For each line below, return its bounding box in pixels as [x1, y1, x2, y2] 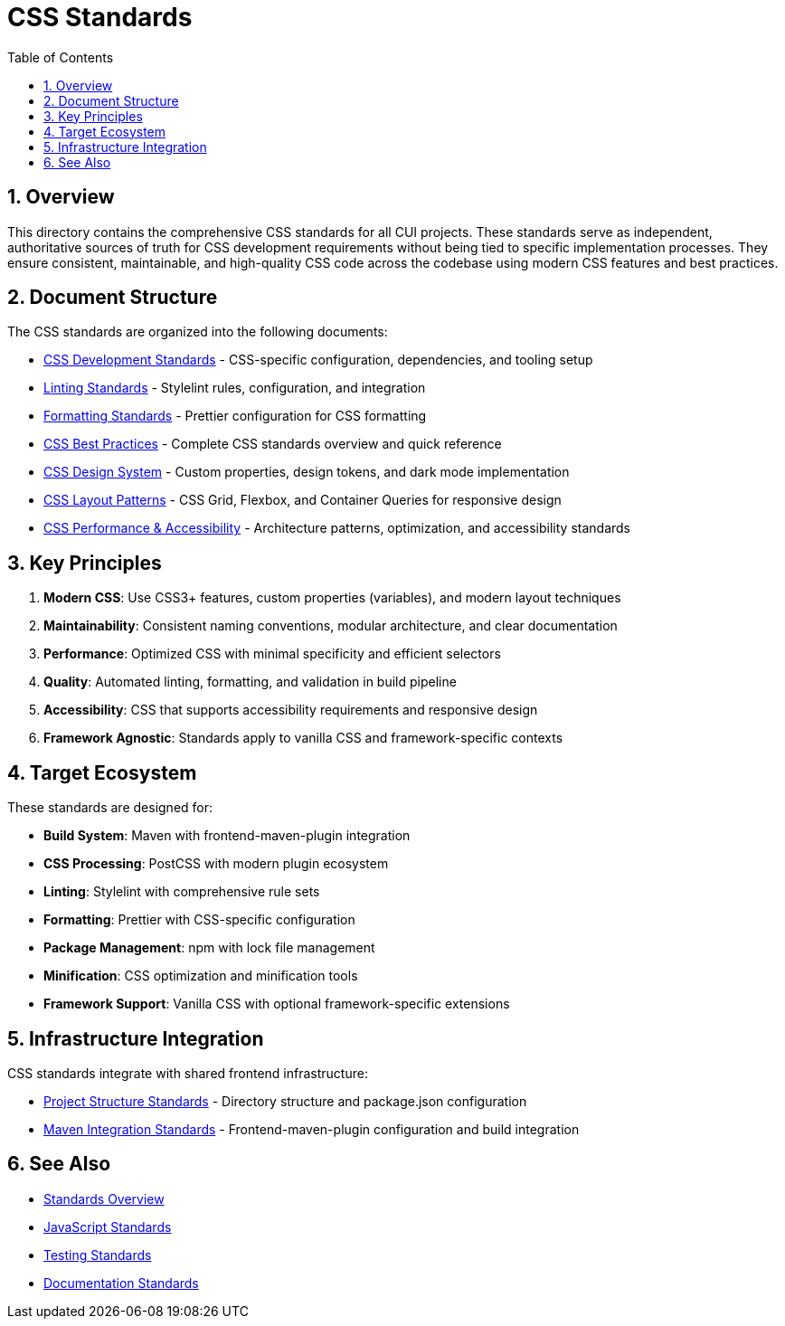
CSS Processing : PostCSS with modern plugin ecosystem [43, 856, 389, 872]
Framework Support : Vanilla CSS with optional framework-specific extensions [43, 996, 510, 1012]
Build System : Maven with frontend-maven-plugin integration [43, 828, 411, 844]
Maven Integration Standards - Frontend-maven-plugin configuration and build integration [43, 1121, 580, 1137]
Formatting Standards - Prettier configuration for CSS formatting [43, 408, 427, 424]
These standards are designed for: [7, 800, 213, 816]
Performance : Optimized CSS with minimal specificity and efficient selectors [43, 646, 501, 662]
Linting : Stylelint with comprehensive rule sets [43, 884, 320, 900]
